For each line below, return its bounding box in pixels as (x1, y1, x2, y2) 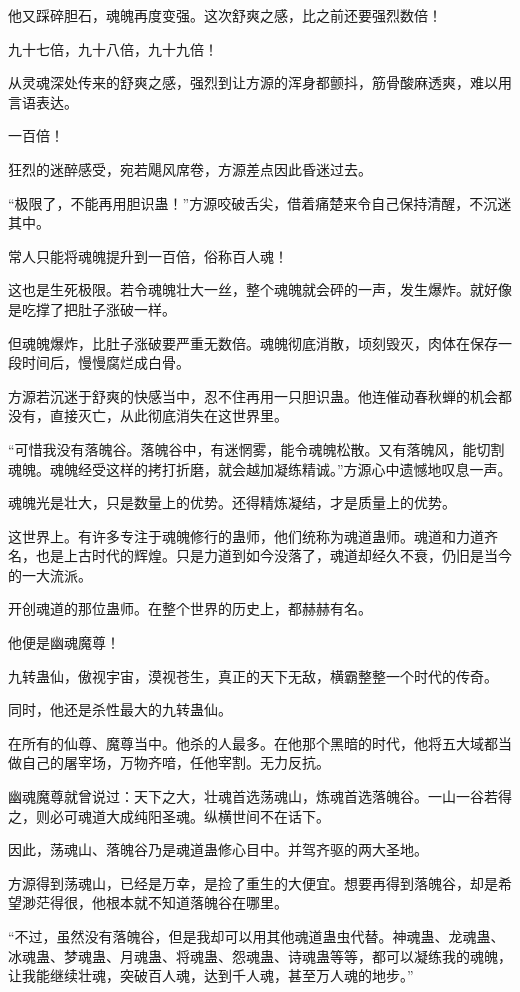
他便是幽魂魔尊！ (8, 632, 120, 653)
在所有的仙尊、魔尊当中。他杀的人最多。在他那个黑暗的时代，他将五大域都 (8, 732, 498, 753)
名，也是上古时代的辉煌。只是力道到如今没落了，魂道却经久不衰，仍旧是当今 (8, 545, 512, 566)
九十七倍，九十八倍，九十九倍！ (8, 38, 218, 59)
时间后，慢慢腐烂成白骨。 (21, 352, 190, 373)
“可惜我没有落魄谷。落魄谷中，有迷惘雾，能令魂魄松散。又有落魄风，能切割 (8, 438, 505, 459)
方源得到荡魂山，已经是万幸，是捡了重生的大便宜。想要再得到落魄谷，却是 (8, 872, 498, 893)
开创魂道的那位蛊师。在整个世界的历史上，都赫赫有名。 (8, 598, 372, 619)
